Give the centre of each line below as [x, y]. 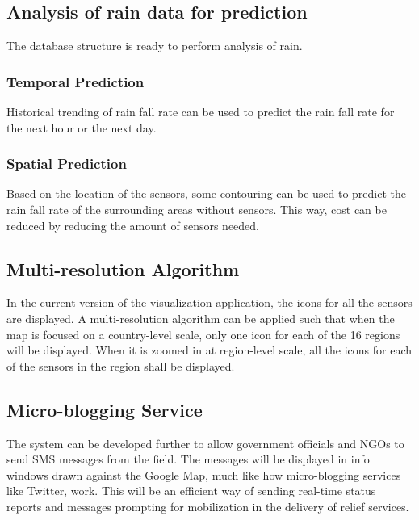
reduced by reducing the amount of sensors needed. [133, 225]
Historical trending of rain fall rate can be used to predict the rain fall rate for [201, 112]
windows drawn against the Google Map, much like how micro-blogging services [204, 474]
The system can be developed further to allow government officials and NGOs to [205, 443]
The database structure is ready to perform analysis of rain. [155, 46]
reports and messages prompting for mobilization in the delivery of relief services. [208, 506]
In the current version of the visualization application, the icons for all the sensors [209, 302]
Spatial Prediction [67, 164]
